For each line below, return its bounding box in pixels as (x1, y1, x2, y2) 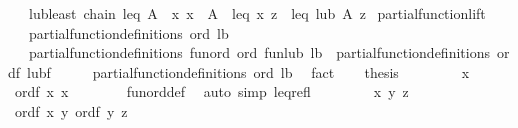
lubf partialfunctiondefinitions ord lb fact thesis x (27, 61, 470, 82)
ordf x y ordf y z (14, 100, 128, 121)
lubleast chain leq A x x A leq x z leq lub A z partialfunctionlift (28, 3, 486, 23)
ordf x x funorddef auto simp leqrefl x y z (14, 81, 409, 102)
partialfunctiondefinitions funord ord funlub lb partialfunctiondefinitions (28, 42, 490, 63)
